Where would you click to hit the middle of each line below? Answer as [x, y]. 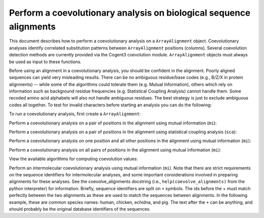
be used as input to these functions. [45, 62]
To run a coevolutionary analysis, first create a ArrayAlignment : [75, 114]
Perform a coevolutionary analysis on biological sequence [130, 13]
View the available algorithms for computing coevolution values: [73, 159]
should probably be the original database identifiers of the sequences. [80, 209]
